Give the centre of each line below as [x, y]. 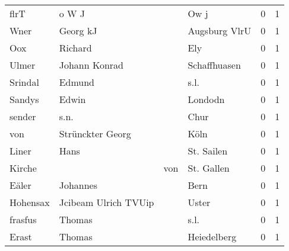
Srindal [24, 82]
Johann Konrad [91, 65]
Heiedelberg [212, 236]
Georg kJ [78, 30]
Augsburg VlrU [220, 30]
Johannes [78, 185]
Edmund [77, 82]
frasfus [23, 219]
